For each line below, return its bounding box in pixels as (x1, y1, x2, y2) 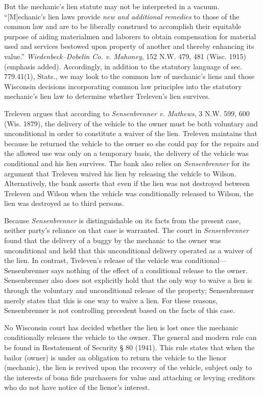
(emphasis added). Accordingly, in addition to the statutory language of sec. (4, 61, 243, 71)
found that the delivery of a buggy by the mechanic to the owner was (4, 235, 221, 246)
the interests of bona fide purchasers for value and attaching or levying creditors (4, 372, 255, 382)
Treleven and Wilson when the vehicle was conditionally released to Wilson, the (4, 188, 254, 198)
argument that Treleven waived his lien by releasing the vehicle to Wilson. (4, 168, 236, 178)
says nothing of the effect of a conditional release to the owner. (51, 265, 248, 275)
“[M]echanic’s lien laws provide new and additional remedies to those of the (4, 11, 240, 21)
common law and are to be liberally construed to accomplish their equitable (4, 21, 242, 32)
